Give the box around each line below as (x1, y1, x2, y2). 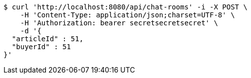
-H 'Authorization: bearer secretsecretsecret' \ (20, 19, 218, 27)
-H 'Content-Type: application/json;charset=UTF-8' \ (20, 11, 235, 19)
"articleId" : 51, (11, 35, 84, 43)
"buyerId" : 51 (11, 43, 71, 51)
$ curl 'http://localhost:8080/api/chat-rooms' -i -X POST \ (3, 3, 248, 11)
